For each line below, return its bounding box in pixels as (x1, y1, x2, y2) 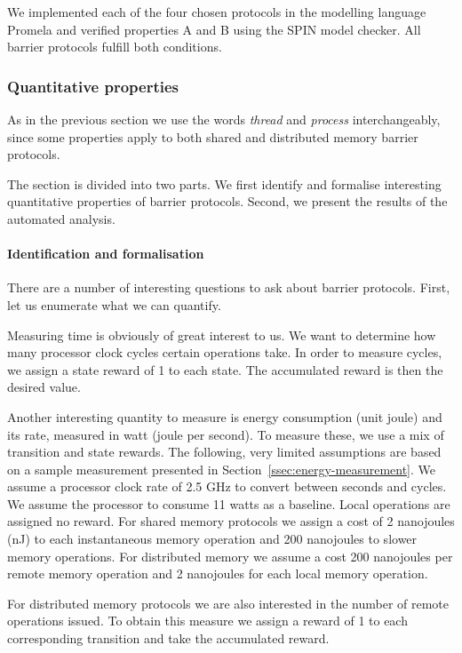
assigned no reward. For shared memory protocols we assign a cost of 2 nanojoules (7, 512, 455, 530)
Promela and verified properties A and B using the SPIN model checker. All (7, 20, 421, 38)
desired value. (7, 378, 81, 396)
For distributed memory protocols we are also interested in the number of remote (7, 593, 450, 612)
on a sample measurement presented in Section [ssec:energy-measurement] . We (7, 459, 435, 478)
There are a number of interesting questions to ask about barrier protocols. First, (7, 278, 450, 297)
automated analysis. (7, 209, 115, 227)
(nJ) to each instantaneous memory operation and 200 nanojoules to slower (7, 530, 418, 548)
